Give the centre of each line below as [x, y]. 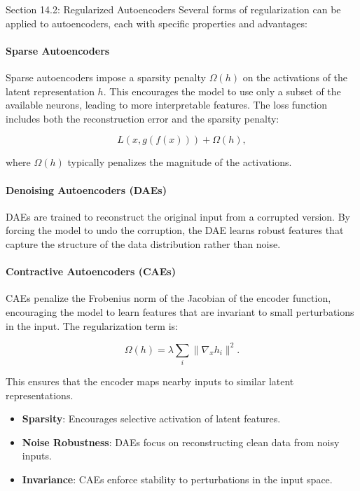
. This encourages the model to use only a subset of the [222, 91]
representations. [40, 395]
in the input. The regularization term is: [92, 325]
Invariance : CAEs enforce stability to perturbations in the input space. [177, 479]
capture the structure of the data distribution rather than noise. [143, 243]
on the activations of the [295, 77]
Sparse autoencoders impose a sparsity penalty [106, 77]
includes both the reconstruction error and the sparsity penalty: [143, 118]
